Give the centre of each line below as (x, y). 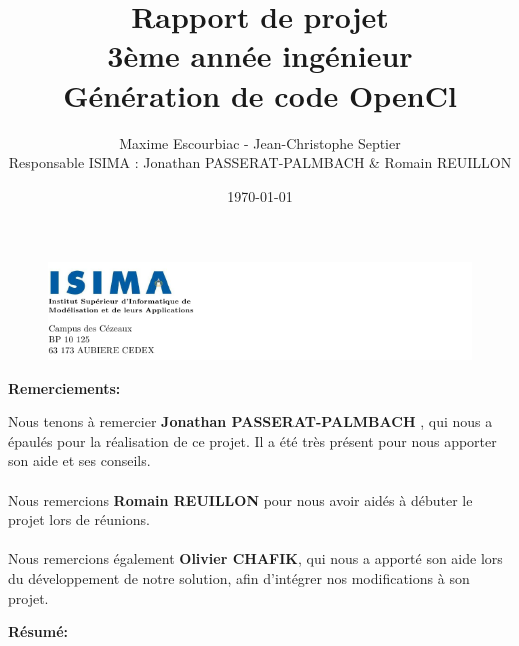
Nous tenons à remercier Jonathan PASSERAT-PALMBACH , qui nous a (250, 421)
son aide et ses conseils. (79, 460)
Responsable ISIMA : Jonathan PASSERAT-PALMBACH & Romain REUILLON (260, 162)
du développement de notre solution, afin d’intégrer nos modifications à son (239, 577)
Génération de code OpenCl (260, 94)
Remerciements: (64, 387)
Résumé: (38, 631)
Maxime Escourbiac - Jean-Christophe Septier (260, 142)
